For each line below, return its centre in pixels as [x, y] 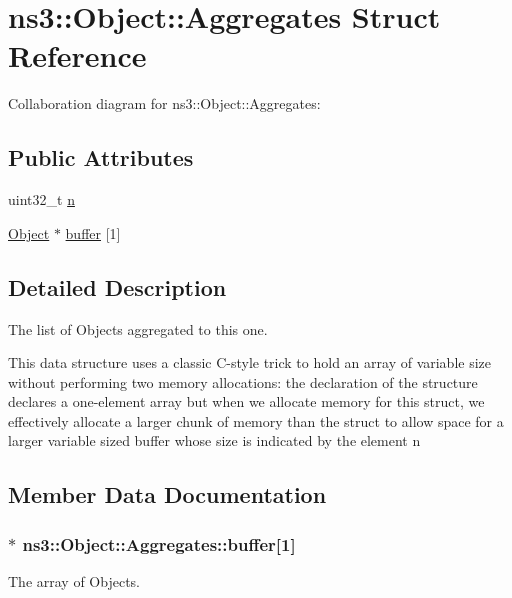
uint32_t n [41, 199]
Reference [77, 55]
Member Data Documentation [167, 494]
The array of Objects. [74, 581]
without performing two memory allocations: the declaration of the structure [243, 381]
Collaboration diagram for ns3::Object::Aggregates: [164, 103]
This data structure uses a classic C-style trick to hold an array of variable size [250, 362]
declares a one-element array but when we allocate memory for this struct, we [246, 401]
